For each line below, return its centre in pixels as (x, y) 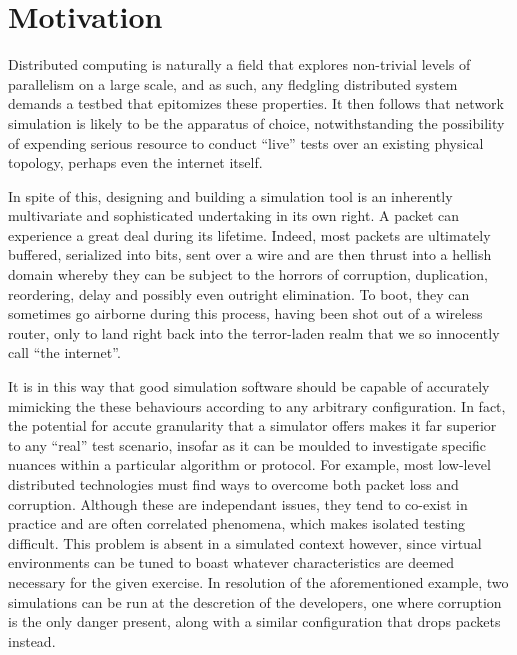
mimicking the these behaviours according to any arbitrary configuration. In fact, (257, 405)
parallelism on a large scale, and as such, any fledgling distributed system (233, 83)
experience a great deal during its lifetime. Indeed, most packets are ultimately (249, 234)
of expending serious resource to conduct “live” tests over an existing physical (246, 142)
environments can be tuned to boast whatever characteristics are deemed (231, 562)
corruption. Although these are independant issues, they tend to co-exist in (238, 503)
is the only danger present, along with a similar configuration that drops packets (254, 621)
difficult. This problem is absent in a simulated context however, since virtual (245, 542)
